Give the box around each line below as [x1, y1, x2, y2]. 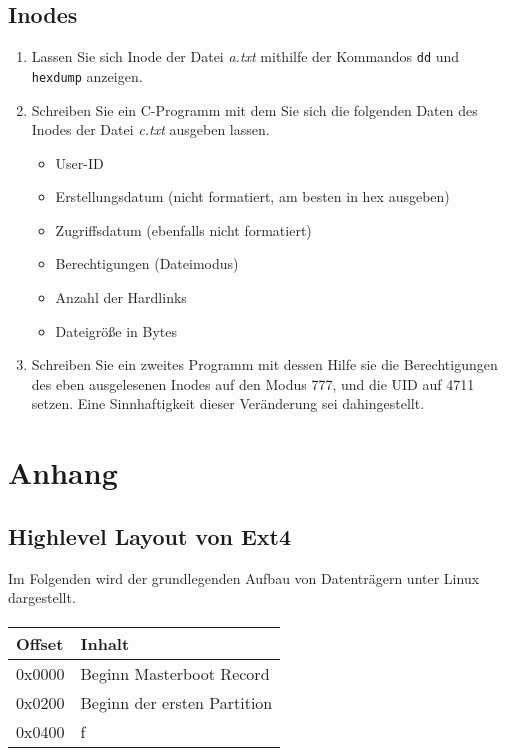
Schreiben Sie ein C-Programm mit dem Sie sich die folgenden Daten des [31, 99, 478, 120]
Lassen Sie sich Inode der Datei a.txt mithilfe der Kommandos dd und [31, 46, 460, 67]
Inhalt [80, 632, 130, 656]
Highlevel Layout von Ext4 [8, 520, 292, 551]
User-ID [55, 152, 104, 173]
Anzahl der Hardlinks [55, 287, 187, 308]
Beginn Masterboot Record [80, 662, 270, 686]
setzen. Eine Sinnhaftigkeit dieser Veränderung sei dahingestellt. [31, 393, 425, 414]
